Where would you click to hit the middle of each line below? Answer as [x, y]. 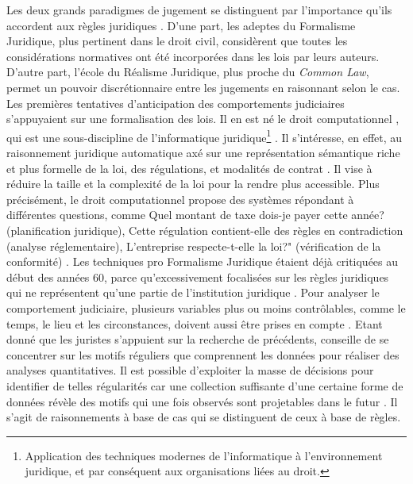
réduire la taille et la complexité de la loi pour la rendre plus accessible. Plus [193, 184]
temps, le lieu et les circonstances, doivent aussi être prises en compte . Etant [195, 323]
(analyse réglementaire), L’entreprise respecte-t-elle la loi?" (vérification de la [194, 246]
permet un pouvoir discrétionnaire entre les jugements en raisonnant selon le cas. [203, 87]
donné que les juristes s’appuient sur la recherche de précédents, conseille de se [198, 339]
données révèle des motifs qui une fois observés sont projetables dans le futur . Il [202, 401]
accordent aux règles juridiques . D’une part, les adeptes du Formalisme [181, 25]
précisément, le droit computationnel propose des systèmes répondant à [180, 199]
